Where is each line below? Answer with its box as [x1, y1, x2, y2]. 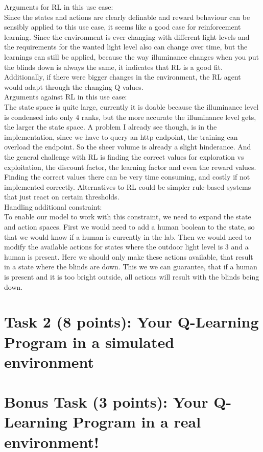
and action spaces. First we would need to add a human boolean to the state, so [4, 221, 255, 232]
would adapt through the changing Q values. [4, 81, 144, 92]
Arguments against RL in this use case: [4, 91, 127, 102]
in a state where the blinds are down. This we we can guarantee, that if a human [4, 261, 257, 272]
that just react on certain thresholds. [4, 191, 119, 202]
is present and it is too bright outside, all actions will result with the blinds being [4, 271, 259, 282]
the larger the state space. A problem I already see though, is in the [4, 121, 217, 132]
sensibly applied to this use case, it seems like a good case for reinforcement [4, 21, 241, 32]
